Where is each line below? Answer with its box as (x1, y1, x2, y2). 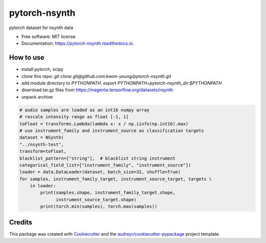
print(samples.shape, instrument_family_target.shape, (40, 190, 176, 196)
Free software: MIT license (21, 34, 76, 39)
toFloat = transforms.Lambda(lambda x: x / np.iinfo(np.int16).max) (19, 121, 189, 127)
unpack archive (21, 94, 53, 100)
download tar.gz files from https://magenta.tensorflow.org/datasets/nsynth (21, 87, 173, 93)
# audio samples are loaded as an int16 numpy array (19, 107, 150, 113)
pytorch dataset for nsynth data (9, 25, 73, 31)
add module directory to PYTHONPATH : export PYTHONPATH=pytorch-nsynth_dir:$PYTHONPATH (21, 80, 222, 86)
